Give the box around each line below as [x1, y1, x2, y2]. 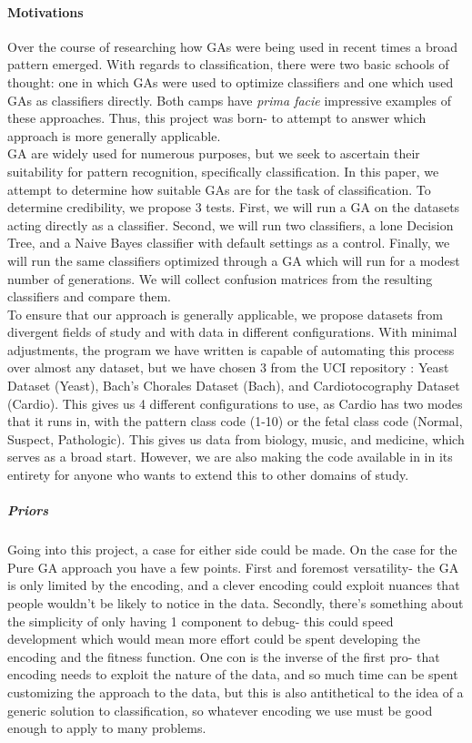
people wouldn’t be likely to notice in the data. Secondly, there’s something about [7, 593, 464, 612]
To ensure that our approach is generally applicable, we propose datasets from [7, 304, 443, 323]
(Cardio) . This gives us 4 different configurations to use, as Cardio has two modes [7, 393, 463, 412]
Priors [7, 501, 49, 520]
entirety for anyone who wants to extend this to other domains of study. [7, 465, 409, 484]
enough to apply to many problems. [7, 718, 206, 738]
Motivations [7, 2, 84, 21]
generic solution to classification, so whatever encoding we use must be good [7, 700, 433, 719]
